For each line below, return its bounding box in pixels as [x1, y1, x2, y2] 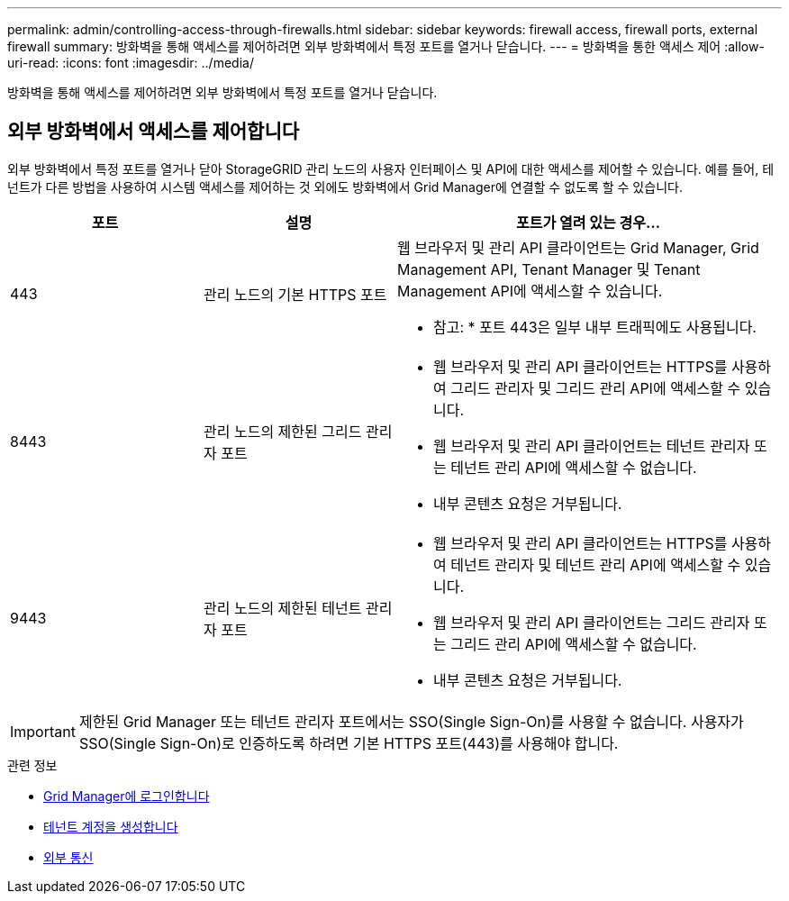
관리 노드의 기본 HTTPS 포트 [204, 285, 387, 304]
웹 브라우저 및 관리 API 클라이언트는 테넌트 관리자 [433, 436, 750, 455]
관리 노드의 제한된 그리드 [204, 422, 362, 441]
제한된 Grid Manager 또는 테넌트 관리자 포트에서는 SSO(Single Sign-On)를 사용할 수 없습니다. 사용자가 [78, 712, 744, 731]
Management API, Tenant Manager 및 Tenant [397, 259, 701, 278]
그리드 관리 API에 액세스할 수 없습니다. [450, 634, 697, 653]
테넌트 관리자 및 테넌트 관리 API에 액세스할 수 [450, 555, 741, 574]
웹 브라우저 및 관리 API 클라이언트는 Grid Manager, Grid [397, 238, 759, 257]
